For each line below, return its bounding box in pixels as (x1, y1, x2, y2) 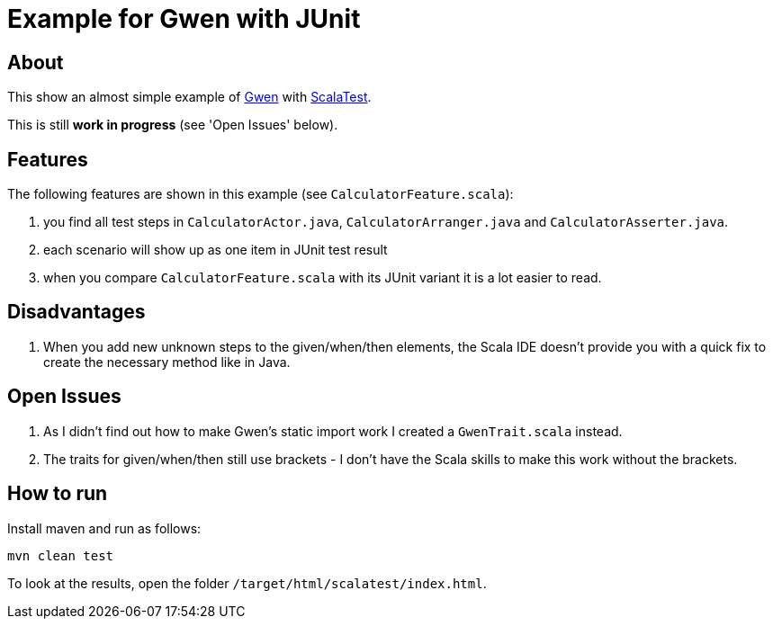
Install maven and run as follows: (7, 520, 202, 536)
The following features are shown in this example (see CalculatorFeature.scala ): (7, 186, 514, 202)
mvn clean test (7, 548, 114, 563)
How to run (7, 482, 108, 505)
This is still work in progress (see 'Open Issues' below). (7, 117, 338, 133)
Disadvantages (7, 300, 146, 324)
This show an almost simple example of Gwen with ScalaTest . (7, 89, 372, 105)
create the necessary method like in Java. (43, 353, 291, 370)
